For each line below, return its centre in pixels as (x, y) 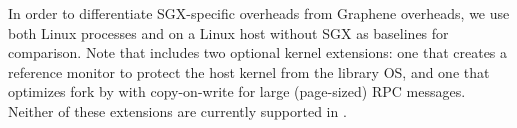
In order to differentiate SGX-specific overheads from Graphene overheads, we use (259, 13)
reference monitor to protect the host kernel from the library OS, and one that (249, 71)
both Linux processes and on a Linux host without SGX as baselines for (228, 32)
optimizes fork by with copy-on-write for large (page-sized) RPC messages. (237, 91)
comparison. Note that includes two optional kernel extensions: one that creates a (258, 52)
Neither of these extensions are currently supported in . (177, 110)
